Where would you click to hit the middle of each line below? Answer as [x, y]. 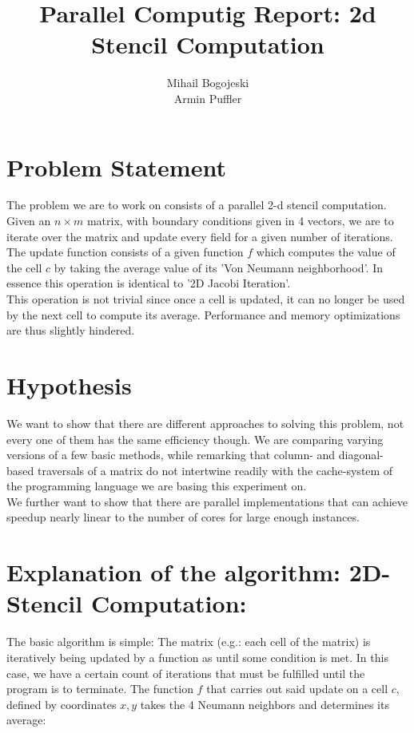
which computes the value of [326, 252]
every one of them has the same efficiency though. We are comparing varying [195, 439]
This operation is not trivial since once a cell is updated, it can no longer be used [206, 299]
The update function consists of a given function [125, 252]
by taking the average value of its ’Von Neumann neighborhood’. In [218, 267]
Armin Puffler [208, 98]
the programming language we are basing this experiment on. [157, 486]
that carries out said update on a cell [297, 689]
